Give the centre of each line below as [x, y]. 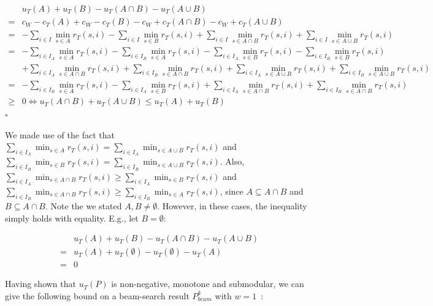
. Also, [232, 161]
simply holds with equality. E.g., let [72, 218]
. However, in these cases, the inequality [232, 206]
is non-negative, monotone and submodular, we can [208, 284]
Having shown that [40, 284]
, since [232, 191]
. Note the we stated [84, 206]
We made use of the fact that [60, 134]
